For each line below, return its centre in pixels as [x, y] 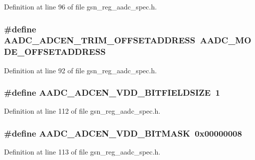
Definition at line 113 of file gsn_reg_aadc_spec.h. [82, 152]
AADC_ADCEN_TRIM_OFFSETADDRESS [100, 40]
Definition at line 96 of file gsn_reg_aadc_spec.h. [81, 6]
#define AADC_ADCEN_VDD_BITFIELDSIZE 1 [112, 92]
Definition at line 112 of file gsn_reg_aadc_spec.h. [82, 111]
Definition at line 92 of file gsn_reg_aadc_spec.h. [81, 70]
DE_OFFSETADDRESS [55, 52]
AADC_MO [226, 40]
